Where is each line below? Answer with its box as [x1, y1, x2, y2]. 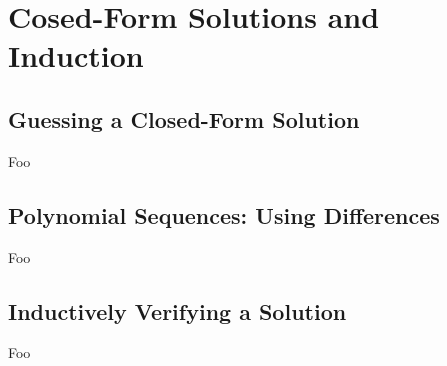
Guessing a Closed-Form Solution [8, 103, 360, 134]
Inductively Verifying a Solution [8, 295, 347, 326]
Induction [8, 35, 144, 76]
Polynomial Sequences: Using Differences [8, 199, 440, 230]
